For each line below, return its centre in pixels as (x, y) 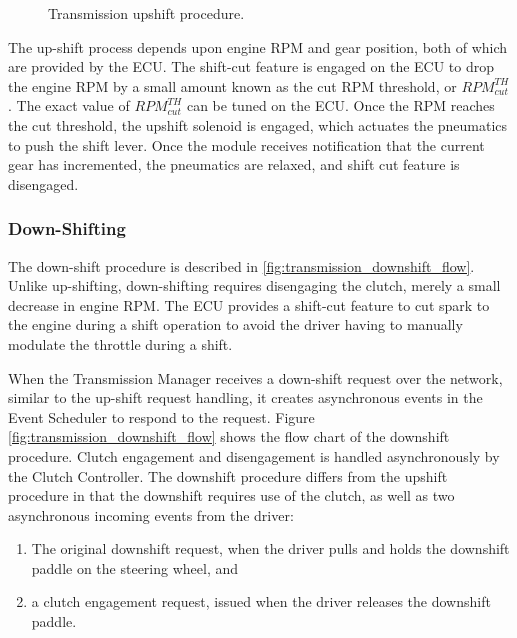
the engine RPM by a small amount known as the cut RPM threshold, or (232, 85)
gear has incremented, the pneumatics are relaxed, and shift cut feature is (234, 164)
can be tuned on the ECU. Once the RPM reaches (340, 105)
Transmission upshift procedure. (146, 13)
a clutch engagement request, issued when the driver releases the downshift (261, 601)
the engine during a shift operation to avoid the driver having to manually (235, 324)
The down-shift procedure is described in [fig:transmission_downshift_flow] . (241, 265)
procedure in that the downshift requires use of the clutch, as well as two (231, 495)
